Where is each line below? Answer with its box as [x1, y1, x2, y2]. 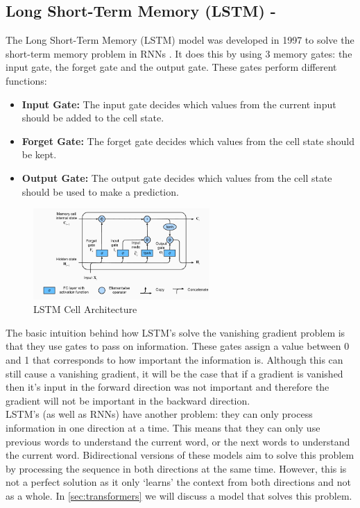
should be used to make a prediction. [22, 184, 179, 198]
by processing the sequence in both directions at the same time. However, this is [6, 461, 347, 475]
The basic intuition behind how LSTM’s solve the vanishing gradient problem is [6, 325, 345, 339]
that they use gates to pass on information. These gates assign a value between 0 [6, 339, 350, 353]
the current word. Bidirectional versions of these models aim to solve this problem [6, 448, 354, 462]
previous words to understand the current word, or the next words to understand [6, 434, 350, 448]
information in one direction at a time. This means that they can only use [6, 421, 320, 435]
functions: [6, 73, 47, 87]
